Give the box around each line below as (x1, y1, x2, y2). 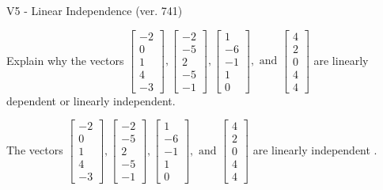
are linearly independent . (252, 141, 377, 158)
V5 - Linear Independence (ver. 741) (6, 2, 183, 18)
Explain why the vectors (6, 51, 124, 68)
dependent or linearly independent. (6, 92, 176, 108)
